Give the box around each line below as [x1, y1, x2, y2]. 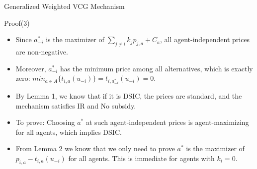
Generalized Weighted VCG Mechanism [4, 1, 125, 11]
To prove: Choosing [15, 117, 75, 127]
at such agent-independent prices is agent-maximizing [86, 117, 249, 127]
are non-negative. [15, 46, 68, 56]
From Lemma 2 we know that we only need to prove [15, 143, 175, 154]
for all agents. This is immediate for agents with [68, 153, 215, 163]
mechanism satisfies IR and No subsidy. [15, 100, 136, 111]
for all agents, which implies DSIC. [15, 126, 122, 137]
